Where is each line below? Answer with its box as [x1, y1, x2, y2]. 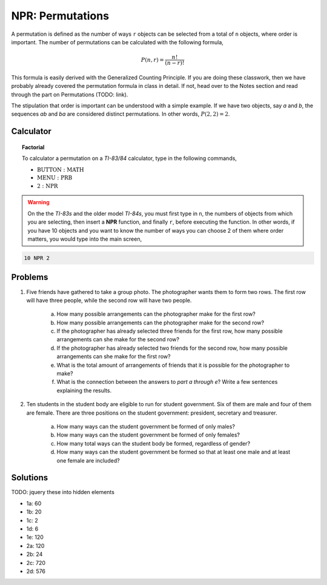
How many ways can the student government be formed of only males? [56, 423, 236, 430]
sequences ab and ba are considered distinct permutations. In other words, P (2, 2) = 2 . [11, 110, 230, 118]
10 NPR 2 [24, 255, 50, 261]
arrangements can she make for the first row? [56, 353, 171, 360]
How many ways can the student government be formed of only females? [56, 431, 240, 439]
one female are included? [56, 456, 121, 464]
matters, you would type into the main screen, [27, 235, 142, 242]
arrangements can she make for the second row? [56, 336, 180, 343]
